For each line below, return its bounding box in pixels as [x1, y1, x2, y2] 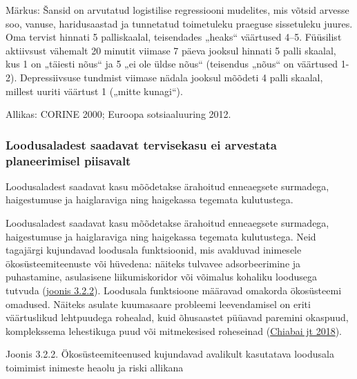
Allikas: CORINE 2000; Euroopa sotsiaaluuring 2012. [6, 107, 231, 121]
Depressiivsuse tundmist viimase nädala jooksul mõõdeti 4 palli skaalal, [19, 70, 323, 84]
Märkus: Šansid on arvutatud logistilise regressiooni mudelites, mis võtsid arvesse [6, 3, 349, 17]
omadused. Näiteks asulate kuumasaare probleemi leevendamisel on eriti [6, 296, 311, 311]
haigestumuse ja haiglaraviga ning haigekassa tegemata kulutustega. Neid [6, 229, 316, 243]
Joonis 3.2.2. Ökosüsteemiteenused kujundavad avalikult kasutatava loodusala [6, 347, 334, 361]
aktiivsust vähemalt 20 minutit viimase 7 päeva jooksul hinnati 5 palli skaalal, [6, 43, 336, 57]
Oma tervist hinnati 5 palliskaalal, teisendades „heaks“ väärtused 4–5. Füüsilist [6, 30, 342, 44]
